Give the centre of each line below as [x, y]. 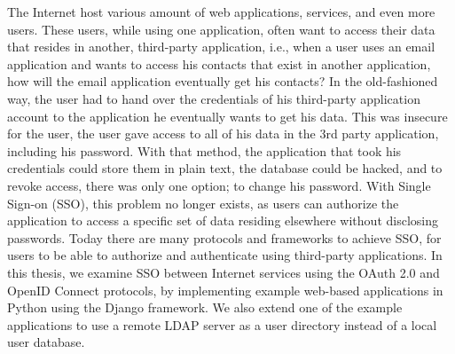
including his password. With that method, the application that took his [204, 150]
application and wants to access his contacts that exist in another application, [219, 63]
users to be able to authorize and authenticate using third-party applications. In [225, 255]
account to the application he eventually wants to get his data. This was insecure [227, 116]
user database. [46, 342]
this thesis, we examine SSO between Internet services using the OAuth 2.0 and [224, 272]
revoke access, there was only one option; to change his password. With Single [219, 185]
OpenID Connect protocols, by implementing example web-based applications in [225, 290]
